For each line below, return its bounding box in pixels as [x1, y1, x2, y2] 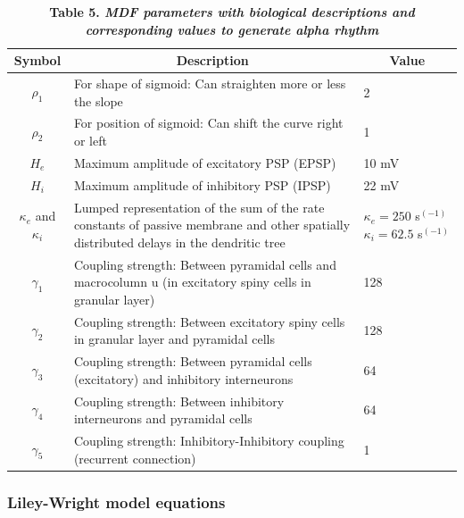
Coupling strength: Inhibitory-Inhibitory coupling [73, 430, 344, 449]
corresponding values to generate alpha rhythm [85, 20, 379, 38]
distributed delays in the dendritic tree [73, 232, 286, 251]
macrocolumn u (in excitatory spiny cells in [73, 272, 311, 291]
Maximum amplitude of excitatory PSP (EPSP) [73, 153, 336, 171]
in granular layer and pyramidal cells [73, 330, 275, 348]
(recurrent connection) [73, 448, 196, 467]
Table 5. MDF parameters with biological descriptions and [49, 3, 415, 21]
